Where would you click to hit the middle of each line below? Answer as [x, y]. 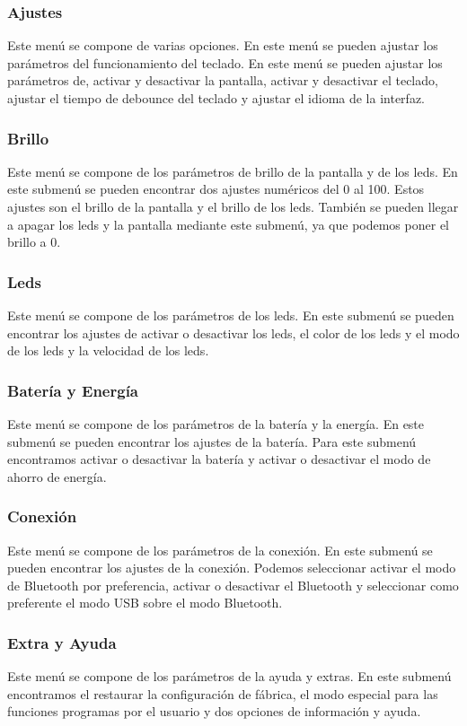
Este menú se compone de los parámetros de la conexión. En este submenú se [220, 550]
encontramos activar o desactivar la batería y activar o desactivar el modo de [219, 459]
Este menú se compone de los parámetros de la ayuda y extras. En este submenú [229, 676]
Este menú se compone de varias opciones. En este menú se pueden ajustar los [223, 45]
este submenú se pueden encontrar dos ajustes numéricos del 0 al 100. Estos [216, 189]
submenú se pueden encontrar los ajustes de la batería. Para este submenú [212, 441]
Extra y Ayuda [62, 642]
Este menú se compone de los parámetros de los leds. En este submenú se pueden [231, 315]
